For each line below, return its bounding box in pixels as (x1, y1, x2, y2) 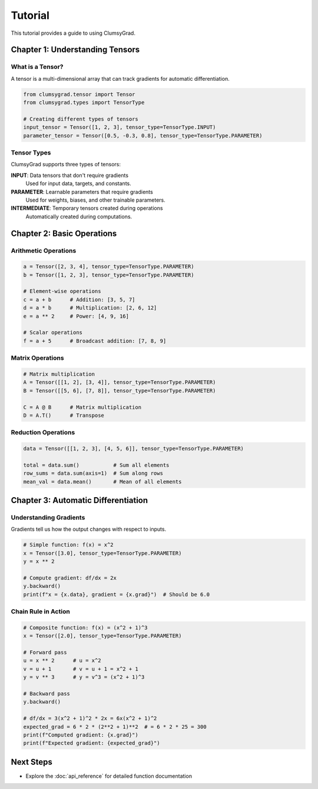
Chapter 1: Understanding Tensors (11, 45, 140, 55)
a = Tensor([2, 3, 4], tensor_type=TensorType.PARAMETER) (23, 263, 194, 270)
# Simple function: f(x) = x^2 (23, 541, 114, 548)
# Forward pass (23, 649, 67, 656)
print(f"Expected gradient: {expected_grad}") (23, 740, 160, 747)
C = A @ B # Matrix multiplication (23, 404, 141, 410)
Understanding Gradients (11, 513, 85, 521)
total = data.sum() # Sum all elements (23, 462, 170, 468)
